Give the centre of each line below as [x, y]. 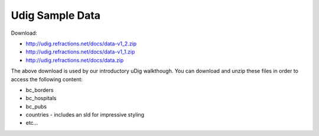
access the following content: [47, 79]
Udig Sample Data [56, 15]
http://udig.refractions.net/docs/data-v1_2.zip [81, 44]
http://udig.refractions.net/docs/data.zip [75, 60]
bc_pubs [36, 107]
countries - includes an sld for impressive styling [85, 115]
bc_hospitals [41, 98]
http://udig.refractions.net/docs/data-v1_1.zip [80, 52]
